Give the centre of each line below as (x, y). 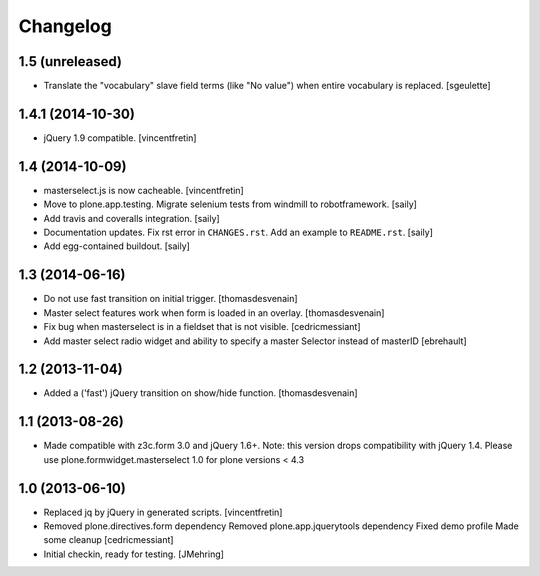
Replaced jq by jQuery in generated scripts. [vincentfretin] (163, 512)
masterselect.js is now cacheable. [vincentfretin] (143, 190)
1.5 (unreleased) (70, 61)
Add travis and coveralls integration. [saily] (131, 218)
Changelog (65, 26)
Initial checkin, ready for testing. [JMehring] (134, 554)
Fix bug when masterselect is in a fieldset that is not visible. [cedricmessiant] (202, 327)
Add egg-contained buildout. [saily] (116, 246)
